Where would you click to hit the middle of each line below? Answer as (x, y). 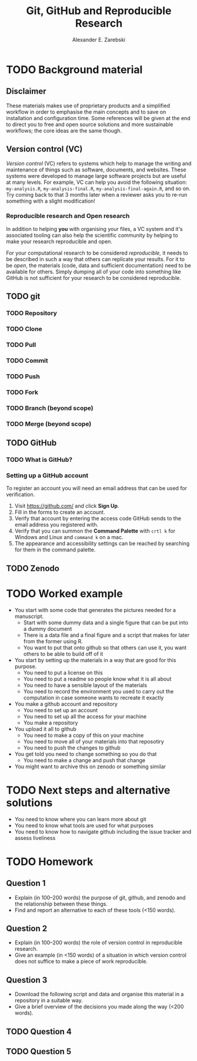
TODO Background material (74, 70)
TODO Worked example (65, 594)
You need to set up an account (61, 710)
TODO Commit (27, 361)
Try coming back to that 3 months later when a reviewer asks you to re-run (97, 194)
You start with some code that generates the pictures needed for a (95, 610)
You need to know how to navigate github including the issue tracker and (103, 831)
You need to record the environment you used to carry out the (98, 691)
